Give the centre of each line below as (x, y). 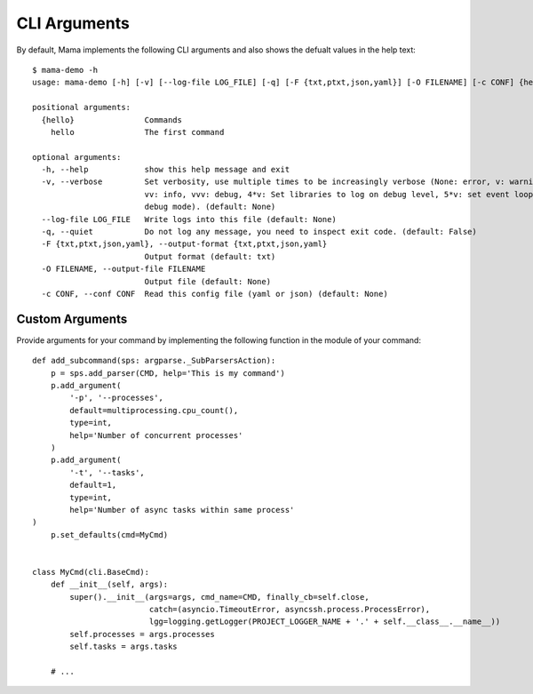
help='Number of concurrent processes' (156, 435)
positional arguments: (82, 108)
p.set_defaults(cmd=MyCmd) (109, 534)
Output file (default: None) (207, 281)
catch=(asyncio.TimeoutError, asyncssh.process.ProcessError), (290, 610)
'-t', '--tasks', (107, 472)
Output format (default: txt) (210, 256)
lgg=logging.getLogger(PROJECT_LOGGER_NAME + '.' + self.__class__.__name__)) (325, 622)
